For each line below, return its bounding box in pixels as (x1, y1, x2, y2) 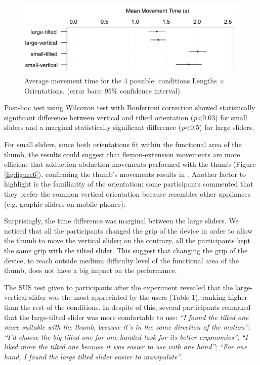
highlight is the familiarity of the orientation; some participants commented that (4, 178, 253, 189)
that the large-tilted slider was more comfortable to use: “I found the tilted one (4, 311, 249, 322)
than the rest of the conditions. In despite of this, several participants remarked (4, 301, 251, 312)
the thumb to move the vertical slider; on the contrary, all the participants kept (4, 235, 250, 246)
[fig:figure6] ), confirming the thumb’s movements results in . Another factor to (4, 168, 246, 179)
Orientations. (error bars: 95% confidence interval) (24, 85, 181, 96)
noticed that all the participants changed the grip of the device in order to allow (4, 225, 253, 236)
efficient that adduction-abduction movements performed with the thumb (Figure (4, 159, 256, 169)
